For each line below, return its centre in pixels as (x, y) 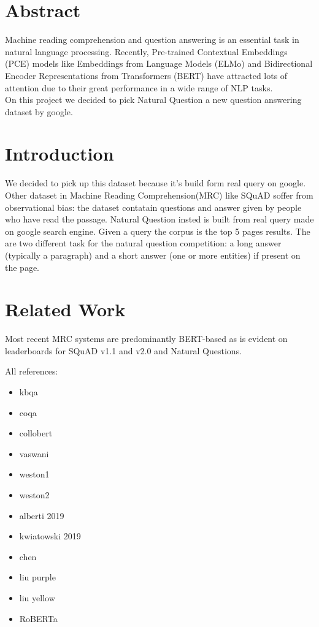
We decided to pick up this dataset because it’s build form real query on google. (156, 183)
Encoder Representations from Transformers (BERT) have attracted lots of (146, 75)
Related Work (65, 309)
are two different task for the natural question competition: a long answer (143, 243)
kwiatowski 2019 (50, 536)
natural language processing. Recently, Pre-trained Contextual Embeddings (146, 51)
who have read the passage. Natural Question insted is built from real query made (159, 219)
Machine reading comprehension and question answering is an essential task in (152, 40)
